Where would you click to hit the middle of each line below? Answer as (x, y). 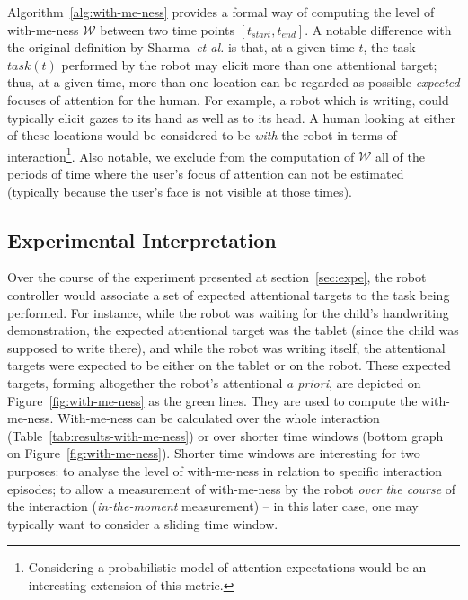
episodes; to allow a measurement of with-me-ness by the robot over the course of (232, 488)
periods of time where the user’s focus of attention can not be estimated (206, 173)
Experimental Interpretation (142, 239)
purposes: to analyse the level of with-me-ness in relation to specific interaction (225, 470)
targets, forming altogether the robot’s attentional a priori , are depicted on (214, 382)
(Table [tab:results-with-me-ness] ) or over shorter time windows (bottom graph (225, 435)
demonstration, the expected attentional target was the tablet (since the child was (233, 330)
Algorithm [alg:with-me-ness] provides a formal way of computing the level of (221, 12)
